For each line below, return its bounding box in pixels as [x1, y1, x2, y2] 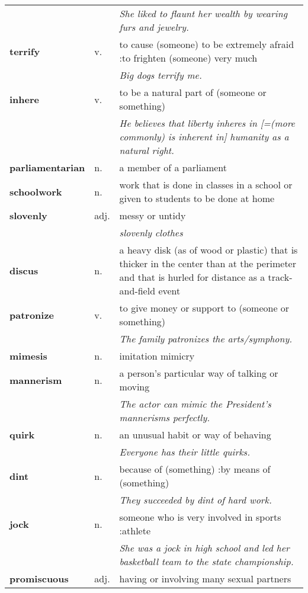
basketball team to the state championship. [119, 554, 294, 568]
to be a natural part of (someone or [119, 85, 267, 99]
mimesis [9, 349, 47, 363]
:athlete [119, 524, 151, 537]
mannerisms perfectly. [119, 411, 210, 424]
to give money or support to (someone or [119, 301, 290, 315]
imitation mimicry [119, 349, 195, 363]
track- [268, 270, 293, 284]
